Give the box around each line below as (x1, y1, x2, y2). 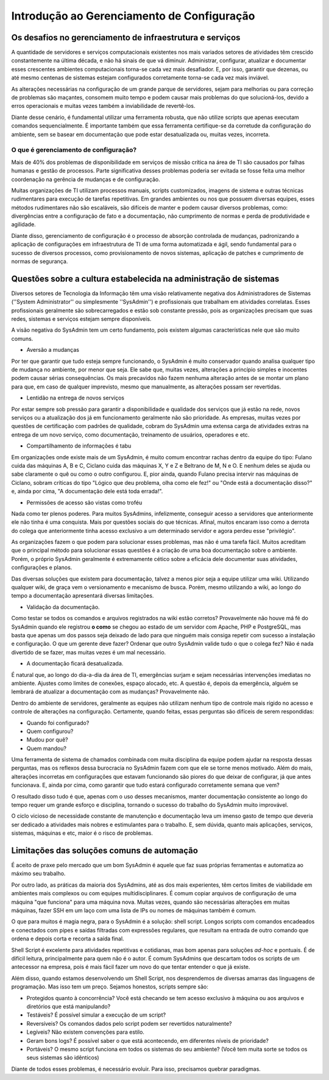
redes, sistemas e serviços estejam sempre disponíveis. (11, 315, 152, 323)
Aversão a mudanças (26, 346, 79, 354)
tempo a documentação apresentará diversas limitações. (11, 592, 154, 599)
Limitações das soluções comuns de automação (11, 845, 198, 856)
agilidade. (11, 221, 36, 228)
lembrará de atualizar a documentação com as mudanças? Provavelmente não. (11, 688, 210, 695)
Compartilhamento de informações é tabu (26, 442, 132, 449)
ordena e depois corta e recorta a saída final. (11, 935, 124, 942)
